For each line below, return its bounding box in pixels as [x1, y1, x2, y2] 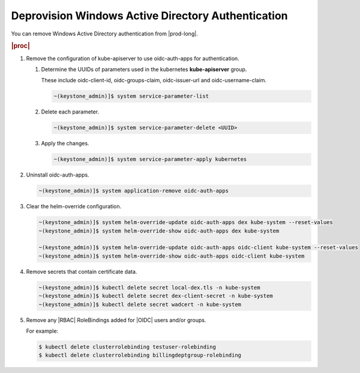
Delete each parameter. [41, 108, 99, 115]
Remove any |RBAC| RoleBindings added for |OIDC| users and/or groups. [26, 316, 206, 324]
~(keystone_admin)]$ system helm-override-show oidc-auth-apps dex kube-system [38, 227, 280, 234]
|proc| [11, 42, 30, 50]
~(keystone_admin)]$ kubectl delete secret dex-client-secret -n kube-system [38, 293, 273, 300]
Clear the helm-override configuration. [26, 203, 122, 210]
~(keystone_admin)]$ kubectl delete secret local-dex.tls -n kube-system [38, 284, 260, 291]
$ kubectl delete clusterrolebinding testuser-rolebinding [38, 343, 216, 350]
